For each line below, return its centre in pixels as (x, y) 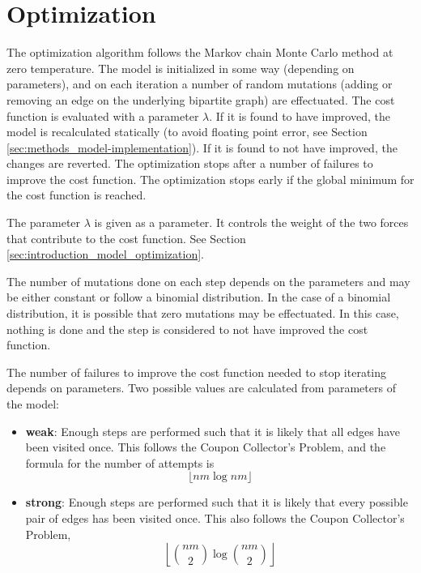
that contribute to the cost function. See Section (126, 238)
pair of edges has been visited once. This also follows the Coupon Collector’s (215, 517)
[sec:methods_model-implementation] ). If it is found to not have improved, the (202, 147)
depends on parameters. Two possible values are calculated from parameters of (201, 388)
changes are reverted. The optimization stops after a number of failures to (190, 163)
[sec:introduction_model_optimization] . (106, 254)
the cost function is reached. (77, 195)
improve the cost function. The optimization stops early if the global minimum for (210, 179)
